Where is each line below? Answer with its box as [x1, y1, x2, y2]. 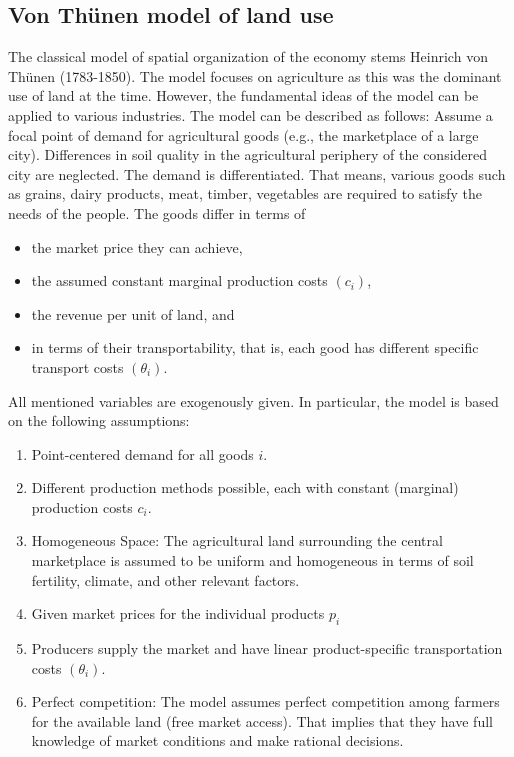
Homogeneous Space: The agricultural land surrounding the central [31, 530, 443, 551]
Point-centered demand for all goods [31, 443, 254, 464]
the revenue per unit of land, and [31, 303, 235, 324]
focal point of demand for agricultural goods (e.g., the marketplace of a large [8, 124, 479, 145]
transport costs [31, 356, 124, 377]
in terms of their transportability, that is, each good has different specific [31, 337, 479, 358]
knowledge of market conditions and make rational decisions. [31, 730, 404, 751]
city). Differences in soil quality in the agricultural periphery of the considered [8, 144, 488, 165]
